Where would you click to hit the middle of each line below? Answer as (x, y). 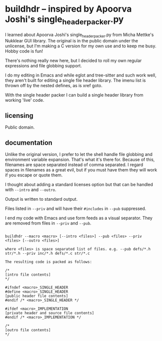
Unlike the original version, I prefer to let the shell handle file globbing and (79, 154)
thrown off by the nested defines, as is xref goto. (54, 86)
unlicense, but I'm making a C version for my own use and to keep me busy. (81, 46)
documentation (29, 142)
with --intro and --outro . (31, 189)
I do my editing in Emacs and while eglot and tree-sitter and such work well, (81, 75)
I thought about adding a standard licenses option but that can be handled (79, 184)
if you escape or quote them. (34, 175)
